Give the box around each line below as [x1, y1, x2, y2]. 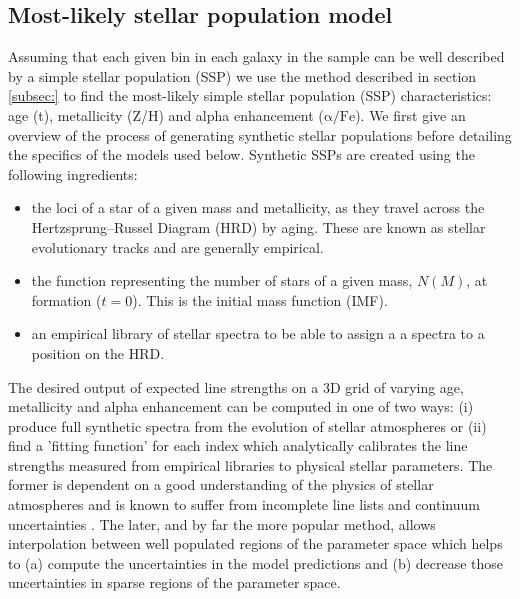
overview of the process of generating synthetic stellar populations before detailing [8, 124, 512, 145]
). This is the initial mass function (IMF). [132, 289, 388, 310]
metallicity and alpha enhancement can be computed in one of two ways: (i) [8, 396, 474, 417]
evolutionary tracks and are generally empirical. [31, 236, 324, 257]
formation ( [31, 289, 102, 310]
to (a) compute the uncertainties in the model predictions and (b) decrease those [8, 552, 504, 573]
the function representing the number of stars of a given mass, [31, 270, 413, 291]
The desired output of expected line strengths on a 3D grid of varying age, [8, 376, 464, 397]
